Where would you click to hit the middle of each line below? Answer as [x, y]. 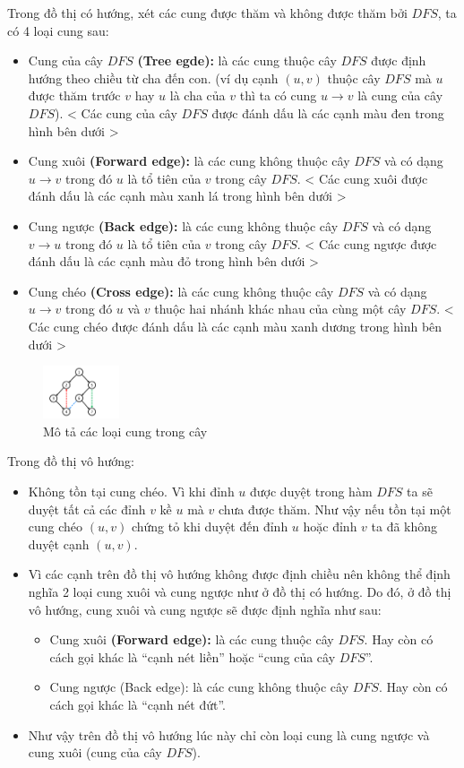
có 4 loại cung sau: [58, 30]
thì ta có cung [278, 95]
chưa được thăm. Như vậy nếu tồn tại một [335, 509]
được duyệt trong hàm [311, 491]
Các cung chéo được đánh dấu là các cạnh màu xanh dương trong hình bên [235, 326]
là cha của [198, 95]
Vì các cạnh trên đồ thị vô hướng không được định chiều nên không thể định [239, 574]
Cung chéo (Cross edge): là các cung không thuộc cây [181, 291]
